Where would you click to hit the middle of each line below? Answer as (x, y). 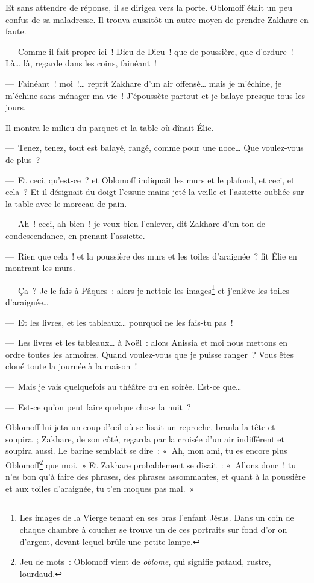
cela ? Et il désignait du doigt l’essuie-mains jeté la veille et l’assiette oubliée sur (155, 192)
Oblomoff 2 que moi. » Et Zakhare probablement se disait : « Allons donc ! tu (151, 464)
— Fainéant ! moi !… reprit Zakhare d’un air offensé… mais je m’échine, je (143, 83)
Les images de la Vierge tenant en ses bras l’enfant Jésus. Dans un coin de (157, 518)
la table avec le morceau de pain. (66, 203)
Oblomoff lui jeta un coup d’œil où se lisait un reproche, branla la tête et (140, 427)
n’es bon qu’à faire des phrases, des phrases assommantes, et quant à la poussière (155, 476)
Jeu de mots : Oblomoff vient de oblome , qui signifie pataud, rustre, (145, 562)
